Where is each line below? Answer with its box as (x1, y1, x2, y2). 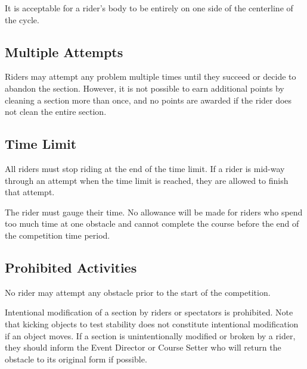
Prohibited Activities (5, 258, 137, 276)
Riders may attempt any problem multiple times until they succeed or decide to (5, 70, 296, 83)
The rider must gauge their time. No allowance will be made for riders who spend (5, 205, 303, 218)
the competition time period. (5, 229, 110, 241)
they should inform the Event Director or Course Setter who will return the (5, 341, 281, 354)
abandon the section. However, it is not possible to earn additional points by (5, 82, 284, 94)
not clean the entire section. (5, 105, 107, 118)
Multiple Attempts (5, 42, 123, 61)
